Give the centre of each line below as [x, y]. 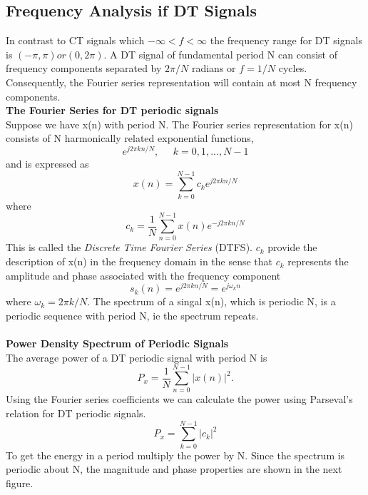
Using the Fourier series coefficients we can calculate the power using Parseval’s [179, 399]
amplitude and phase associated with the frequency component [143, 275]
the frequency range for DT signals [286, 40]
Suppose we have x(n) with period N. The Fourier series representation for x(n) [179, 124]
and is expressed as [47, 164]
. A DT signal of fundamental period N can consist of [220, 54]
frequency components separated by [84, 68]
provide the [292, 247]
